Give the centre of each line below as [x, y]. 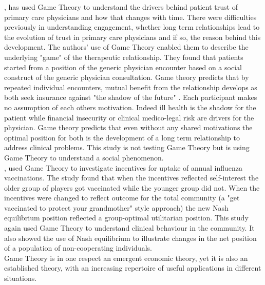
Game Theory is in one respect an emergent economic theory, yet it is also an [126, 258]
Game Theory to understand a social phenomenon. [84, 157]
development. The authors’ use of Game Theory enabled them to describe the [126, 47]
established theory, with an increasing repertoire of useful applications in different [133, 268]
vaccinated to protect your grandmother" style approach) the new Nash [116, 207]
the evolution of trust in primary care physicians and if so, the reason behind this [132, 37]
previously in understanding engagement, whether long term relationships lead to [132, 27]
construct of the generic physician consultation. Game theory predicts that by [127, 77]
